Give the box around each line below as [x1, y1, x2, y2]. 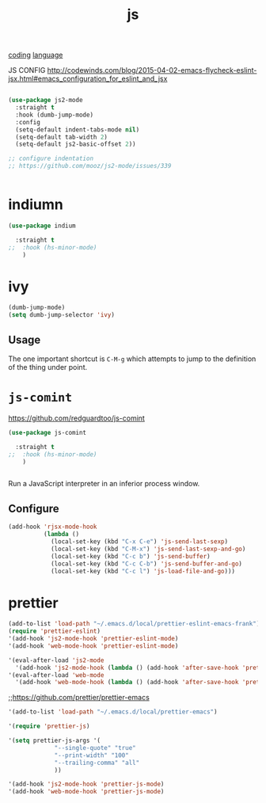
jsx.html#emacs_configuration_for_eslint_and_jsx [8, 74, 168, 84]
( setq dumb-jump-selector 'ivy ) [8, 311, 115, 319]
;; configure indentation [8, 154, 93, 163]
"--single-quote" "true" [54, 744, 136, 752]
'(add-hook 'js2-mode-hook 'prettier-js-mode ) [8, 780, 165, 789]
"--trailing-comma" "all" [54, 759, 140, 767]
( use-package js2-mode [8, 97, 83, 105]
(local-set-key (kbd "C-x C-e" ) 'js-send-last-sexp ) [50, 538, 228, 546]
